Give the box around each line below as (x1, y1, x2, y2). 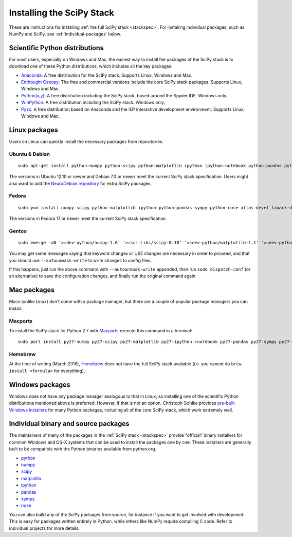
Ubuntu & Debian (9, 151, 50, 158)
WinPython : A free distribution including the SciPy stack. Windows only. (21, 100, 165, 106)
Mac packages (9, 286, 55, 294)
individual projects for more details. (9, 525, 80, 531)
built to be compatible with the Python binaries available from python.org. (9, 446, 157, 452)
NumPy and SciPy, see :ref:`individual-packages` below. (9, 31, 122, 36)
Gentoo (9, 228, 27, 234)
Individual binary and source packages (9, 420, 130, 428)
